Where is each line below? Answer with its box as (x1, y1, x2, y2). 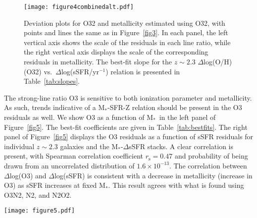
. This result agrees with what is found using (108, 180, 244, 190)
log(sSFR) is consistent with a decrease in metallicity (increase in (54, 170, 253, 180)
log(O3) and (9, 170, 47, 180)
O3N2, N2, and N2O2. (4, 189, 72, 200)
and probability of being (174, 151, 248, 161)
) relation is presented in (105, 66, 180, 76)
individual (4, 141, 35, 151)
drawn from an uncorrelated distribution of (4, 160, 135, 170)
